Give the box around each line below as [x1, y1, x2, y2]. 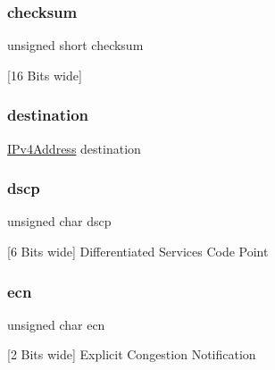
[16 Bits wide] [7, 65, 82, 84]
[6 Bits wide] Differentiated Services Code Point [7, 242, 269, 261]
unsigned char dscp [7, 212, 112, 231]
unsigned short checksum [7, 36, 144, 55]
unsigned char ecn [7, 315, 105, 333]
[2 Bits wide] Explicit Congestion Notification [7, 345, 256, 364]
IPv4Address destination [7, 139, 141, 157]
